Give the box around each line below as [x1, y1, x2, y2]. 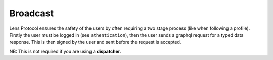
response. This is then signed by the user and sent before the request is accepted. [9, 39, 181, 45]
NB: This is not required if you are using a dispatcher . [9, 48, 121, 54]
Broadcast [9, 8, 54, 19]
